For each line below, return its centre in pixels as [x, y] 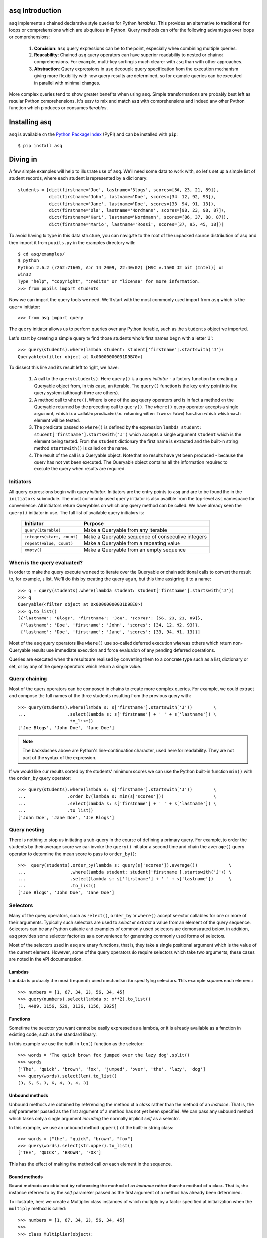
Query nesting [27, 830]
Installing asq [30, 122]
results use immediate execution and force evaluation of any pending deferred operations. [123, 650]
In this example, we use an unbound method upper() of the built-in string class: [91, 1128]
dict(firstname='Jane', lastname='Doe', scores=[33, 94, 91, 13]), [133, 204]
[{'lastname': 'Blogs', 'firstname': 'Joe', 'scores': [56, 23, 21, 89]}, [111, 618]
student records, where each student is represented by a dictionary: [78, 178]
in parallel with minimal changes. [67, 83]
